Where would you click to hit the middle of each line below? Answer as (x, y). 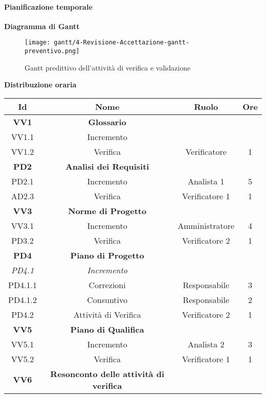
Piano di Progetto (107, 255)
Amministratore (206, 225)
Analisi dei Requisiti (107, 166)
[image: (38, 43)
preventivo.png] (52, 51)
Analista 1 (206, 181)
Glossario (107, 122)
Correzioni (107, 285)
